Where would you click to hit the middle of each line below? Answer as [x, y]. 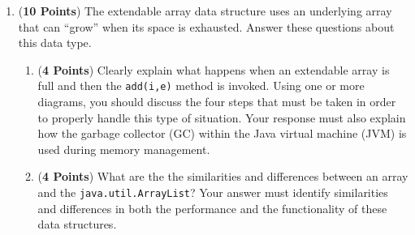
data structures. [77, 224]
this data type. [55, 43]
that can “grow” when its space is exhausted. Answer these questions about [206, 26]
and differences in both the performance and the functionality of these [212, 208]
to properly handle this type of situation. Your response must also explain [222, 117]
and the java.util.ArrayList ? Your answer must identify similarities [213, 192]
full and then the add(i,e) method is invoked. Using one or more [201, 85]
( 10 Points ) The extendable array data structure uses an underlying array [205, 11]
